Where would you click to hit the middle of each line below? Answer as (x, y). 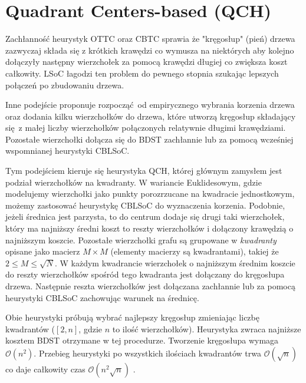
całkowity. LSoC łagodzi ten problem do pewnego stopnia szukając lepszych (142, 73)
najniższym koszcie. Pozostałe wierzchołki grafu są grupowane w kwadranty (141, 240)
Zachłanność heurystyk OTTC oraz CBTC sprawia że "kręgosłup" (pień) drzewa (150, 39)
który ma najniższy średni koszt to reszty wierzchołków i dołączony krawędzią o (149, 228)
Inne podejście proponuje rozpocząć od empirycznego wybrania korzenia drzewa (150, 105)
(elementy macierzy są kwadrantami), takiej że (195, 251)
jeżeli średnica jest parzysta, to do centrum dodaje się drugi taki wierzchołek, (145, 217)
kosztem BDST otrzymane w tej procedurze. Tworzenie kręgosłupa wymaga (142, 340)
